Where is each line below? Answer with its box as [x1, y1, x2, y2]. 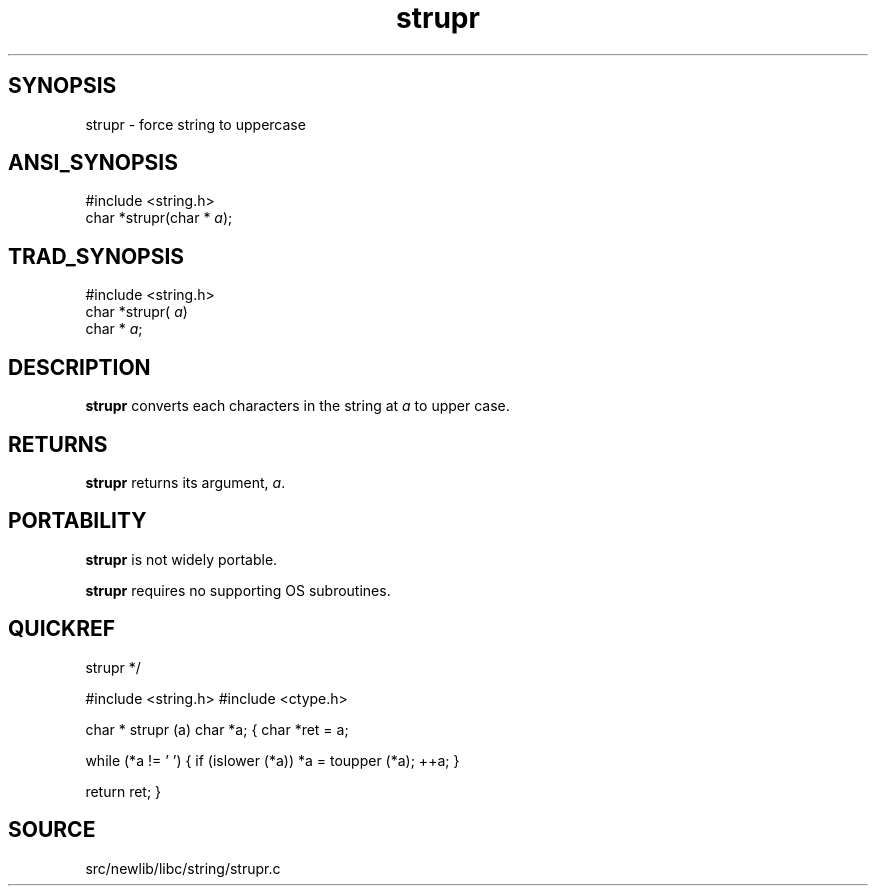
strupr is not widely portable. [85, 550, 278, 568]
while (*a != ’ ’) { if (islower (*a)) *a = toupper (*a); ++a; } [85, 751, 460, 769]
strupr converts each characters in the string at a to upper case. [85, 397, 510, 415]
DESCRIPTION [8, 354, 151, 380]
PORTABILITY [8, 508, 147, 534]
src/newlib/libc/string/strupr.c [85, 859, 281, 877]
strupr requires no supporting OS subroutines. [85, 581, 391, 599]
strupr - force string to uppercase [85, 115, 306, 133]
